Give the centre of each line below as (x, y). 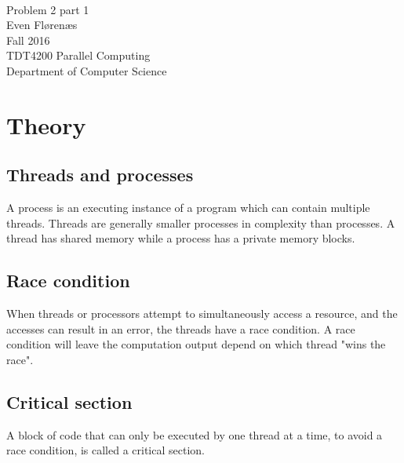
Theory (46, 124)
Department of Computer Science (87, 70)
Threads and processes (100, 175)
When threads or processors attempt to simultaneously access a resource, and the (202, 314)
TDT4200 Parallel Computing (78, 55)
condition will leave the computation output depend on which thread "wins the (196, 344)
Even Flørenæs (42, 25)
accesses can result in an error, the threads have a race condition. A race (181, 328)
